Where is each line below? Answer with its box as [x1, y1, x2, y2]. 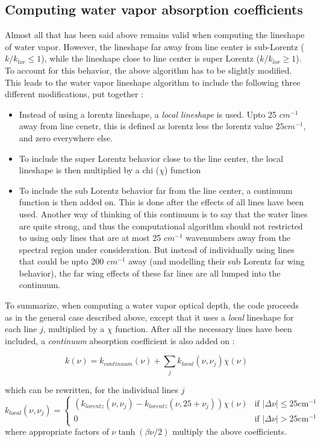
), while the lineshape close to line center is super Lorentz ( [41, 52, 260, 65]
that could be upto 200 [19, 255, 104, 267]
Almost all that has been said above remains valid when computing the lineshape [5, 28, 305, 41]
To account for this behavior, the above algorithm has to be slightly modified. [5, 63, 292, 76]
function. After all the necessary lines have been [115, 322, 292, 335]
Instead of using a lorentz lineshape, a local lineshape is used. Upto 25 [19, 107, 277, 120]
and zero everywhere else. [19, 131, 113, 144]
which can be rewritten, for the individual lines [5, 383, 179, 396]
